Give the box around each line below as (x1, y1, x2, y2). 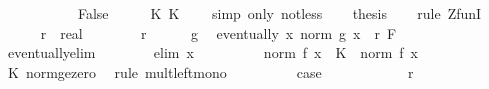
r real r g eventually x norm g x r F (40, 22, 397, 43)
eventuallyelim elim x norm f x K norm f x (7, 42, 418, 63)
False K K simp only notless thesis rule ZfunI (77, 3, 482, 23)
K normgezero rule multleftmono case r (7, 61, 414, 82)
